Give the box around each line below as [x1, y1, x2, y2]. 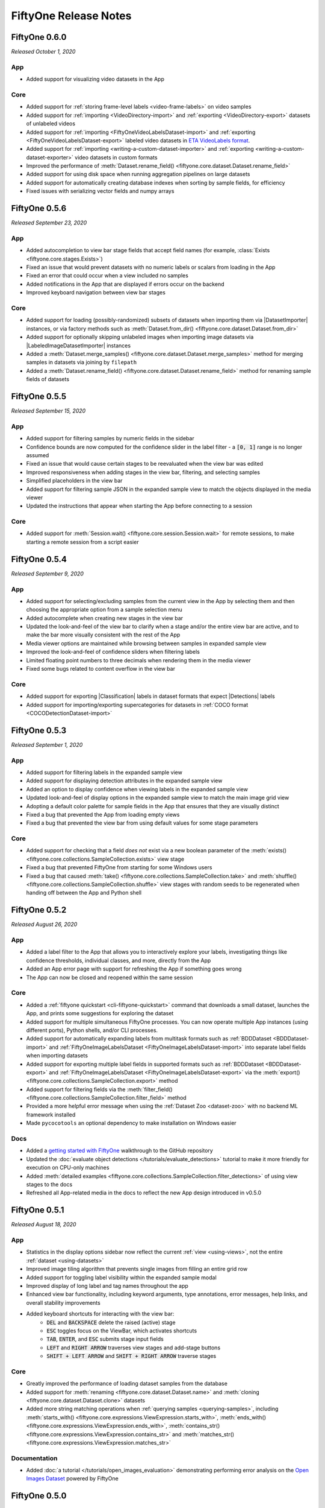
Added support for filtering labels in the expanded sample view [26, 768, 183, 776]
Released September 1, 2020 [11, 741, 83, 748]
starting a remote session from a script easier [26, 538, 139, 545]
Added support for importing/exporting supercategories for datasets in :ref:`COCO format [26, 701, 249, 708]
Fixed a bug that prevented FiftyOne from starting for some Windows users [26, 864, 212, 871]
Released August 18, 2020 [11, 1221, 76, 1228]
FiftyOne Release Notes [11, 9, 132, 22]
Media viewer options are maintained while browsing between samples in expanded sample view [26, 639, 267, 647]
